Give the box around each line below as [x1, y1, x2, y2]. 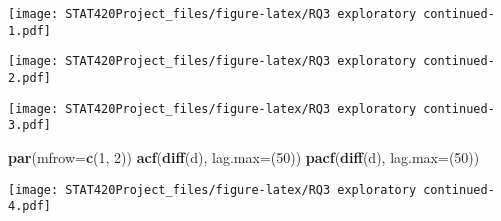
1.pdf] [8, 23, 51, 38]
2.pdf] [8, 70, 51, 85]
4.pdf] [8, 199, 51, 214]
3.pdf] [8, 118, 51, 133]
